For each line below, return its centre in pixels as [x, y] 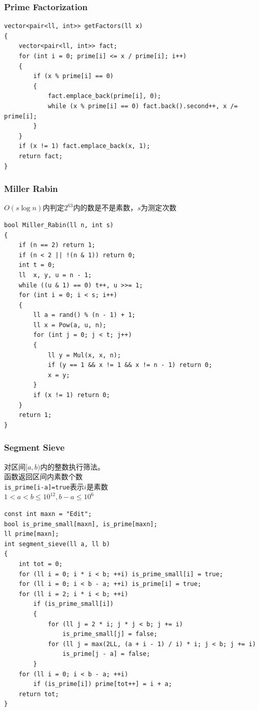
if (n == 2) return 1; [57, 245]
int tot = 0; [41, 564]
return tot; [39, 694]
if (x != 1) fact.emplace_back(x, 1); [84, 146]
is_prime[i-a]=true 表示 [44, 486]
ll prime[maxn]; [32, 534]
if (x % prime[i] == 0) [73, 76]
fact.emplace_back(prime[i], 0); [104, 96]
